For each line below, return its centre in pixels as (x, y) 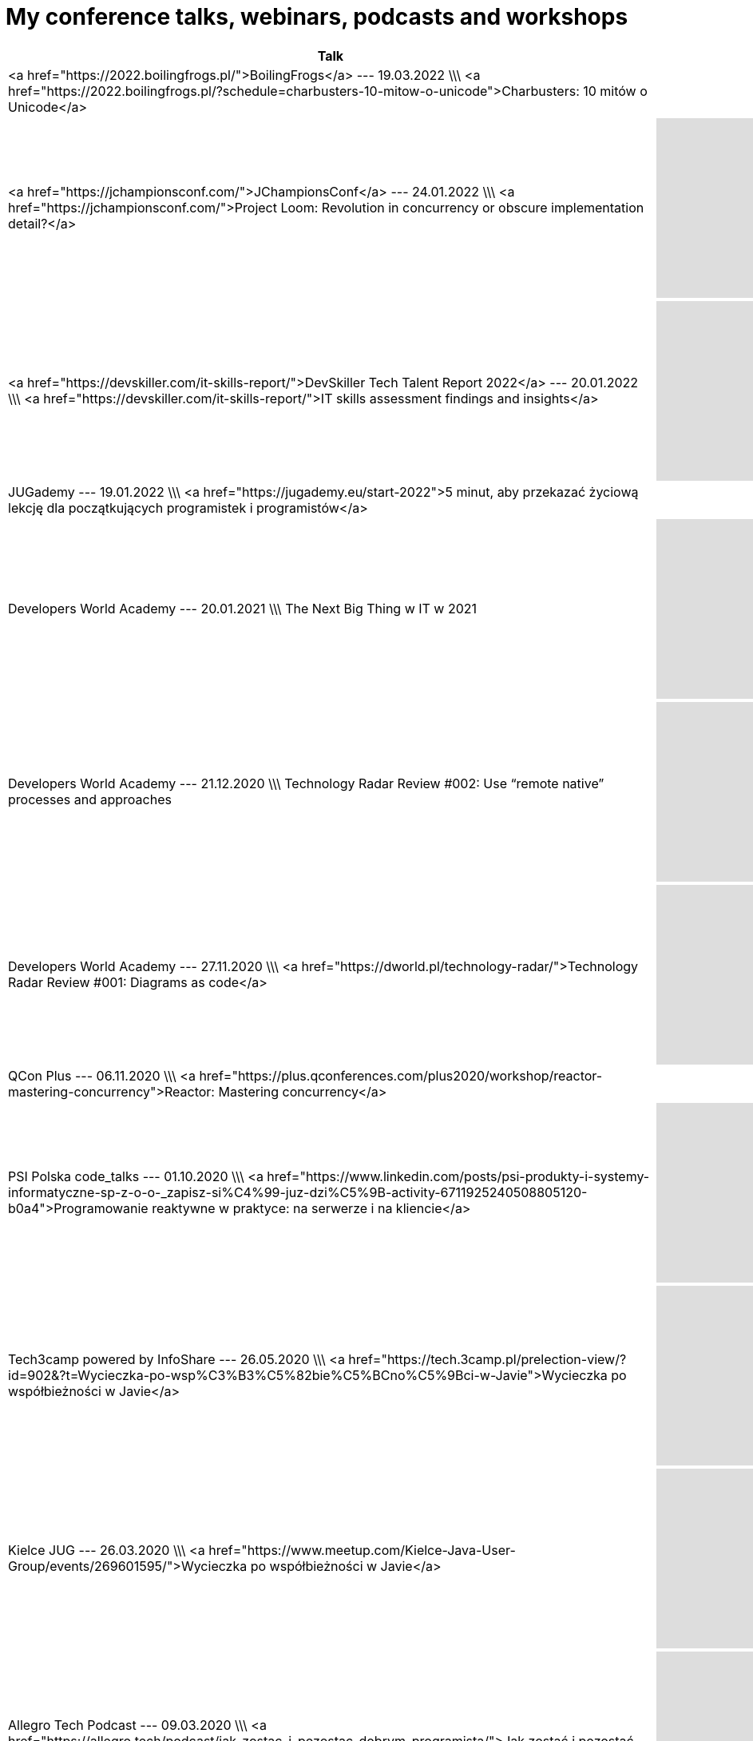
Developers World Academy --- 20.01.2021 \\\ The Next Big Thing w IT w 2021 (243, 609)
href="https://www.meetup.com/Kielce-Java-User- (362, 1551)
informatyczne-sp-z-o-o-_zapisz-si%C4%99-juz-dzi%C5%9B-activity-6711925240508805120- (298, 1193)
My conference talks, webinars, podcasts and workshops (317, 17)
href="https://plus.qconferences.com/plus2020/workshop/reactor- (401, 1075)
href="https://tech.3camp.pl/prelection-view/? (487, 1360)
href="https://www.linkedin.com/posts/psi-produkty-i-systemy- (458, 1177)
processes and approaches (90, 800)
